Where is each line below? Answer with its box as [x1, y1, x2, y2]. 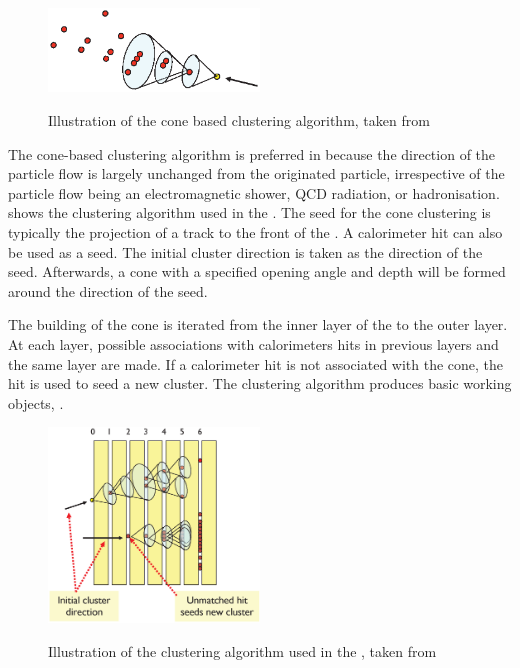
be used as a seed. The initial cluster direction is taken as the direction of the [8, 241, 483, 262]
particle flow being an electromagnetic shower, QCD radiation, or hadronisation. [8, 182, 500, 203]
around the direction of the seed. [8, 280, 208, 301]
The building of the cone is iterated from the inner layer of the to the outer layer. [8, 314, 508, 335]
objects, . [8, 392, 64, 413]
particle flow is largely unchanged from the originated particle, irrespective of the [8, 163, 505, 184]
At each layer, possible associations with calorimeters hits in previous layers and [8, 334, 499, 355]
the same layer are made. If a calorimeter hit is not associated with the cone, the [8, 353, 504, 374]
